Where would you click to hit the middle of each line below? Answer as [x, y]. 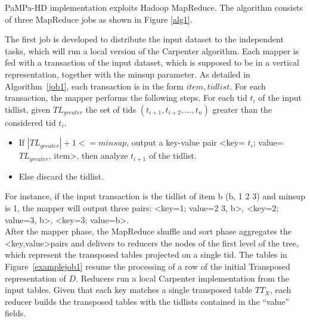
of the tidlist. [173, 155]
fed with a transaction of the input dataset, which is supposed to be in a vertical [152, 62]
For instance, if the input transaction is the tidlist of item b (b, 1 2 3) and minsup [155, 196]
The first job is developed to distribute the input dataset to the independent [144, 39]
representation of [35, 278]
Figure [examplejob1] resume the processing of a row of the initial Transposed [148, 266]
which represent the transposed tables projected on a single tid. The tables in [146, 254]
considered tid [30, 122]
